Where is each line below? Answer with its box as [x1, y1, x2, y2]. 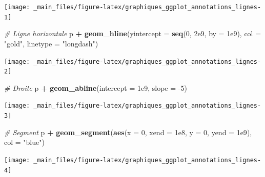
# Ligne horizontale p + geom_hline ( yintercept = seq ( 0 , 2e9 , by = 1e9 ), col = [4, 28, 261, 39]
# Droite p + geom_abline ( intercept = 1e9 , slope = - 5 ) [4, 82, 187, 93]
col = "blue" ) [4, 137, 45, 147]
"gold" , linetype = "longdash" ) [4, 38, 98, 48]
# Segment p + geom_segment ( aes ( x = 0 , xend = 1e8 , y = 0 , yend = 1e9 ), [4, 127, 252, 137]
